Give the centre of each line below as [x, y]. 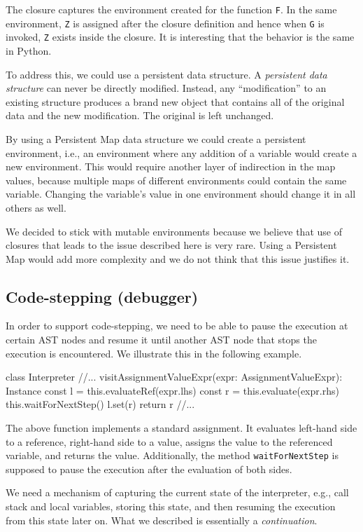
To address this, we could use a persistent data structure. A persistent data [166, 74]
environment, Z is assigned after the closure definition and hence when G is [165, 23]
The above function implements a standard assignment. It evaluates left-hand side [181, 428]
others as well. [36, 207]
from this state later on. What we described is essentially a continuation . [162, 520]
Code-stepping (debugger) [102, 296]
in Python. [29, 50]
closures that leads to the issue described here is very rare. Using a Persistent [171, 245]
